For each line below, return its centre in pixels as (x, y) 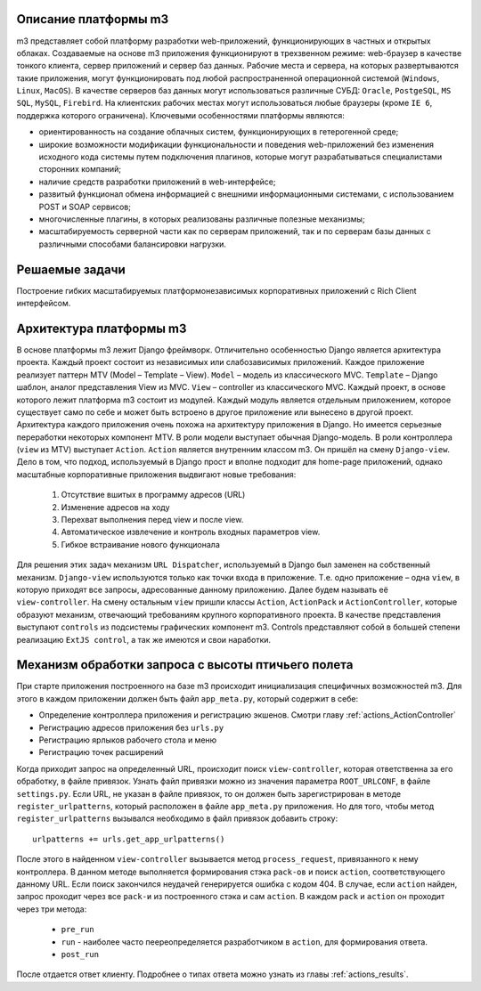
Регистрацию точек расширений (101, 752)
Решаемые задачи (71, 269)
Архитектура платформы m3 (102, 328)
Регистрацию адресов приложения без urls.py (131, 727)
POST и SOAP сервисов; (85, 207)
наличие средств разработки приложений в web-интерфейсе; (157, 182)
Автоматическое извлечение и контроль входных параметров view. (191, 532)
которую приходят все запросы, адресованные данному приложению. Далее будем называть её (203, 589)
